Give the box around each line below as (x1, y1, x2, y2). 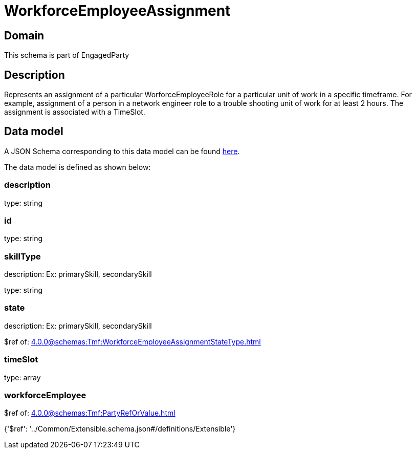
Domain (4, 29, 45, 42)
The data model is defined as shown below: (4, 162, 151, 171)
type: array (4, 373, 41, 382)
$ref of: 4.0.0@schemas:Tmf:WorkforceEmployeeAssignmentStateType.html (4, 337, 261, 346)
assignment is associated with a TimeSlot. (4, 107, 145, 117)
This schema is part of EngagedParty (4, 51, 129, 60)
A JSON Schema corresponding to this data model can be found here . (4, 146, 240, 156)
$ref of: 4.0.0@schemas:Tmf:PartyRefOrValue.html (4, 408, 176, 418)
